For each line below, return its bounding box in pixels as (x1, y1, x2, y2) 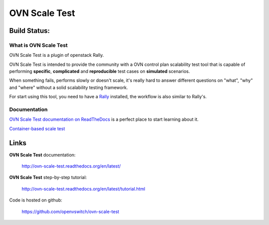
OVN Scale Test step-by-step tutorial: (9, 175, 87, 181)
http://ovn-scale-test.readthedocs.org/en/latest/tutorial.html (21, 186, 145, 192)
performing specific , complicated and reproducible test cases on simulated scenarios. (9, 68, 190, 74)
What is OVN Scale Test (9, 41, 68, 48)
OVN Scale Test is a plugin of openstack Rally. (9, 52, 104, 58)
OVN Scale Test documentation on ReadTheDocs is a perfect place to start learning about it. (9, 116, 199, 122)
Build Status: (9, 26, 50, 35)
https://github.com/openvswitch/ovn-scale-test (21, 209, 120, 215)
